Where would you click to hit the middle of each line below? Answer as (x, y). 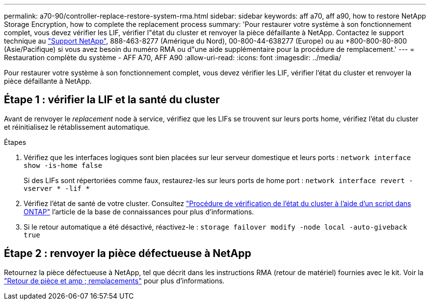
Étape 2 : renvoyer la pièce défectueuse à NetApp (128, 254)
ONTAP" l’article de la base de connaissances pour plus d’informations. (139, 211)
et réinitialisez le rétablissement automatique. (77, 127)
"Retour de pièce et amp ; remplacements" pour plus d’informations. (114, 281)
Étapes (15, 142)
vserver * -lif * (57, 188)
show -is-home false (63, 165)
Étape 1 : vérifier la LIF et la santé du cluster (112, 100)
